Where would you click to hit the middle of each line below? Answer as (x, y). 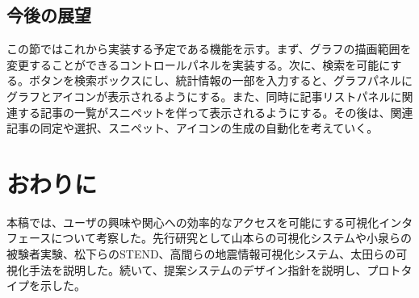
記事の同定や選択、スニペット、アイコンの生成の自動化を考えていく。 (193, 128)
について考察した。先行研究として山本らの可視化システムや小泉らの (232, 238)
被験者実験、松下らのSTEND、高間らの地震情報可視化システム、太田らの (201, 254)
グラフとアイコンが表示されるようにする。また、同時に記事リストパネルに (204, 96)
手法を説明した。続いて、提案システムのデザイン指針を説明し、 (198, 269)
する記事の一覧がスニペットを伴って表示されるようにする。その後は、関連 (215, 112)
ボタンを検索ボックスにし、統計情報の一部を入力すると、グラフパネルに (221, 80)
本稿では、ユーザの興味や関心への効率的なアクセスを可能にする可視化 (193, 222)
